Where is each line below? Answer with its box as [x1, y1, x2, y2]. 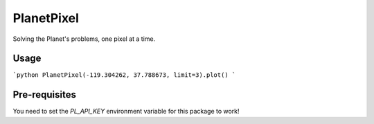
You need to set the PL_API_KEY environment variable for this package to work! [12, 107, 240, 116]
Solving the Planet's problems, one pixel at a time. [12, 35, 156, 43]
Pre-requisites [12, 89, 76, 100]
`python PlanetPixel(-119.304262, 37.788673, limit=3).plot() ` [12, 71, 236, 79]
